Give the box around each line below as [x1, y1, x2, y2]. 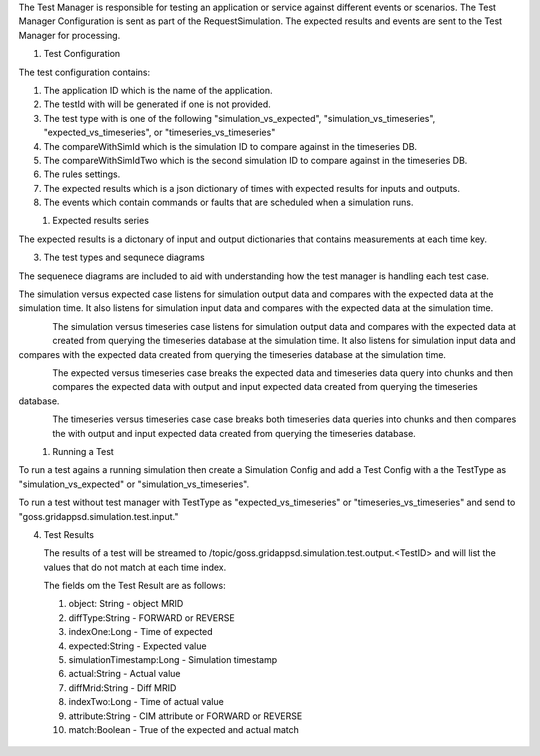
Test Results [43, 528, 95, 540]
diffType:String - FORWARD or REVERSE [68, 611, 235, 624]
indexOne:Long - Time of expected [68, 626, 214, 638]
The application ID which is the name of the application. [43, 84, 274, 96]
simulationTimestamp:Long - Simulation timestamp [68, 654, 278, 666]
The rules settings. [43, 168, 121, 180]
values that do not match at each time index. [43, 561, 227, 573]
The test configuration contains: [18, 66, 150, 78]
